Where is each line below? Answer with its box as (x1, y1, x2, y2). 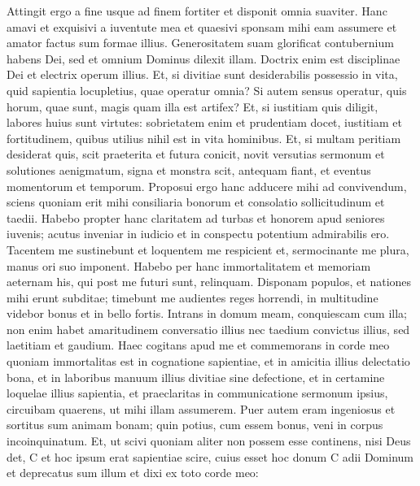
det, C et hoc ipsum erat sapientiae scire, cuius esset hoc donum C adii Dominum (7, 448, 414, 465)
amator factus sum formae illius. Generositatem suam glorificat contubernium (7, 34, 394, 51)
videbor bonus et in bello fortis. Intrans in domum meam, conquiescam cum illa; (7, 305, 407, 322)
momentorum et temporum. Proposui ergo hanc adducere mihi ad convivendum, (7, 177, 407, 194)
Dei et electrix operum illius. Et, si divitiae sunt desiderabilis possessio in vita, (7, 66, 398, 83)
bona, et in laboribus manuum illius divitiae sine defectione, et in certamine (7, 368, 385, 385)
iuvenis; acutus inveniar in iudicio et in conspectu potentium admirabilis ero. (7, 225, 390, 242)
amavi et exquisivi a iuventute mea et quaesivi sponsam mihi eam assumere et (7, 18, 397, 35)
